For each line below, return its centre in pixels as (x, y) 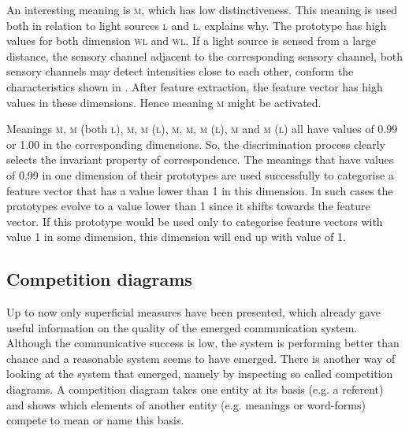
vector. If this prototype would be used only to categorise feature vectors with (195, 221)
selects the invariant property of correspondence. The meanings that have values (200, 159)
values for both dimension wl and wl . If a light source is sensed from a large (191, 41)
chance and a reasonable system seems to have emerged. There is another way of (201, 358)
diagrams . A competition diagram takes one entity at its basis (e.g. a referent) (195, 389)
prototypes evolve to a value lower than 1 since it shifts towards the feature (188, 206)
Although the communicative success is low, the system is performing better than (203, 343)
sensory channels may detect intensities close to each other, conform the (180, 71)
